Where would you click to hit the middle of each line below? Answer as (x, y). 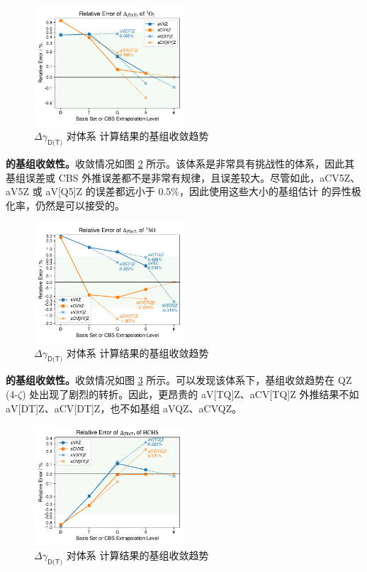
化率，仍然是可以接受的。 (65, 205)
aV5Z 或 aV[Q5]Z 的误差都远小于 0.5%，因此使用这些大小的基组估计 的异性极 (183, 191)
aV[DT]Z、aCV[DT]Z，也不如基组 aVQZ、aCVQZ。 (124, 408)
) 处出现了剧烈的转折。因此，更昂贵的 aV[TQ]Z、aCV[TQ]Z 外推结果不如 (191, 394)
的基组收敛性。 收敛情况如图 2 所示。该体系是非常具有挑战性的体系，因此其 (180, 163)
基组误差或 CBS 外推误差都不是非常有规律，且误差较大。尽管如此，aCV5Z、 (183, 177)
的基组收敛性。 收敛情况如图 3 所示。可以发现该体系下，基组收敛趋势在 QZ (179, 380)
